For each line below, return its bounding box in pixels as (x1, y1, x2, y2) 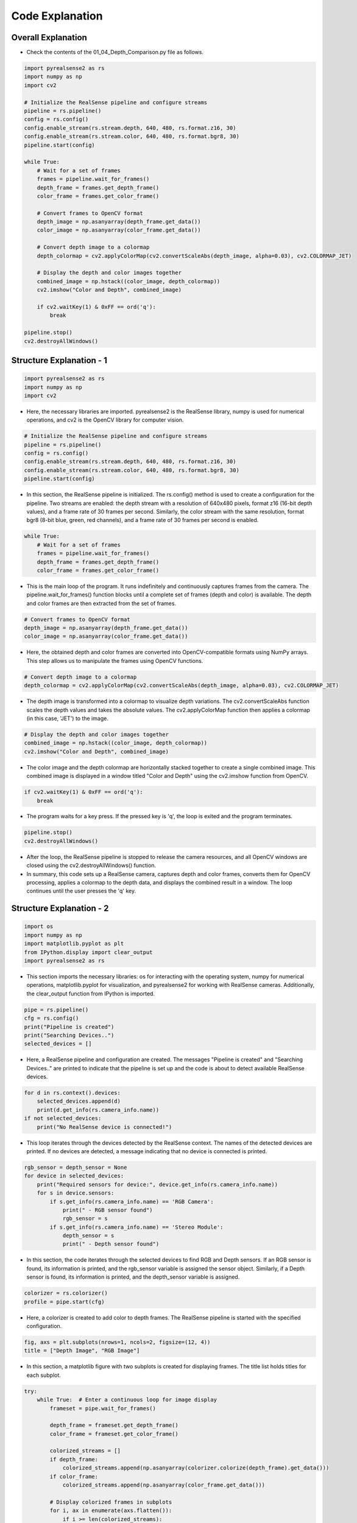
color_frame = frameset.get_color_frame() (49, 1430, 179, 1437)
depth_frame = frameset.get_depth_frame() (49, 1422, 179, 1429)
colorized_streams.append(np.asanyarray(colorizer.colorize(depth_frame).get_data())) (62, 1465, 330, 1471)
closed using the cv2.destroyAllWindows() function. (26, 862, 157, 869)
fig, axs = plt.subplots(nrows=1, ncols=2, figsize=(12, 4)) (24, 1338, 211, 1346)
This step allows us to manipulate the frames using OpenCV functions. (26, 657, 203, 664)
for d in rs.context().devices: (24, 1089, 121, 1097)
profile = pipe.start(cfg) (24, 1298, 105, 1305)
